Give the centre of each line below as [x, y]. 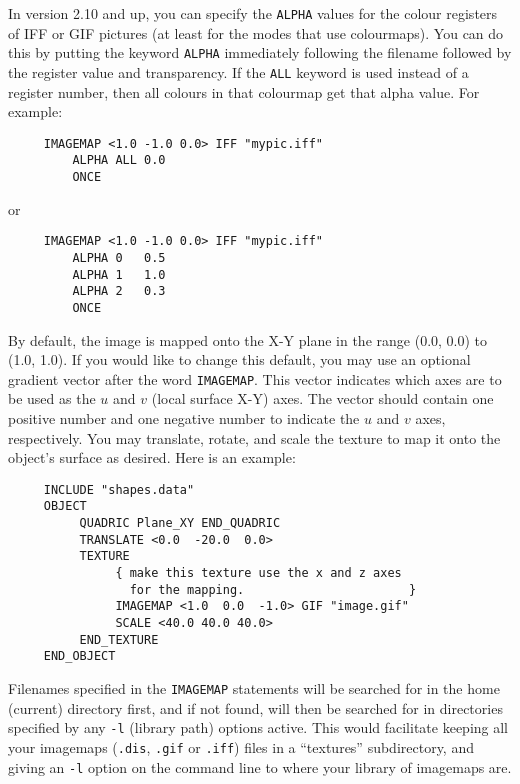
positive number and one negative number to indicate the [184, 418]
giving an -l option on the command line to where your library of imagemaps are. [260, 766]
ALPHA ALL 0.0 [119, 160]
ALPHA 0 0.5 [119, 257]
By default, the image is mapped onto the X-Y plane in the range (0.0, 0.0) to [248, 339]
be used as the [52, 398]
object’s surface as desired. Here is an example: [152, 457]
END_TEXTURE [119, 639]
